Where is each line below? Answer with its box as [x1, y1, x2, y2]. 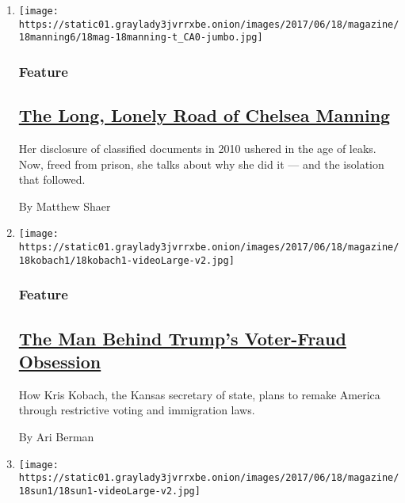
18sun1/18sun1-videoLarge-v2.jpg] [18, 485, 201, 497]
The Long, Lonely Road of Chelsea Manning [18, 103, 391, 128]
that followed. [18, 171, 86, 188]
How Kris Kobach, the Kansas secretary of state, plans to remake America [18, 386, 380, 402]
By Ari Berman [18, 428, 94, 444]
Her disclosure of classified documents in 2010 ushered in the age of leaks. [18, 140, 376, 157]
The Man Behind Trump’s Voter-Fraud [18, 326, 346, 350]
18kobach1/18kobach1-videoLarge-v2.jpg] [18, 254, 235, 266]
